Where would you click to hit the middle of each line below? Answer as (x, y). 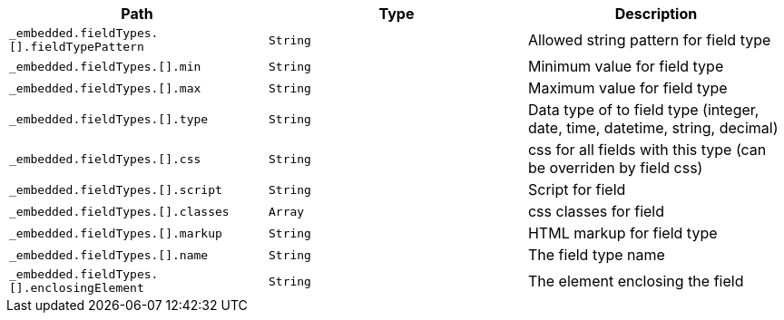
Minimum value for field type (626, 66)
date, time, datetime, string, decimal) (653, 128)
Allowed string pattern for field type (649, 40)
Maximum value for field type (627, 88)
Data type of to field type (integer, (643, 110)
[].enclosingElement (77, 288)
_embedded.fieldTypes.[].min (105, 66)
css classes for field (596, 211)
